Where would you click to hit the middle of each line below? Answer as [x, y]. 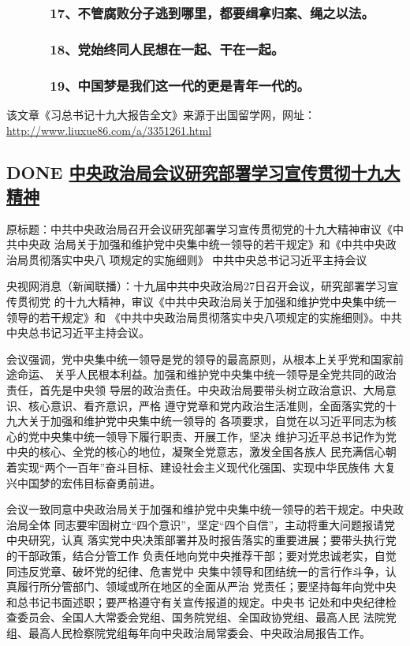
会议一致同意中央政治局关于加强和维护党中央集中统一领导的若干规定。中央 [199, 509]
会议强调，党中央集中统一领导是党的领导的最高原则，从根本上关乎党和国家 [199, 358]
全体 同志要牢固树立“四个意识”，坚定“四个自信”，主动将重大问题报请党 [212, 524]
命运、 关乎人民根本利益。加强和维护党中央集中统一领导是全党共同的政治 [207, 374]
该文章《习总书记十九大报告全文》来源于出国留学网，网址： [161, 114]
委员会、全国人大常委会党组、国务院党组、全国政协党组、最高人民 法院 [201, 617]
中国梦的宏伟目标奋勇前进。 [89, 482]
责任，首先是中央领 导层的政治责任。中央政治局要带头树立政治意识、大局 [196, 390]
